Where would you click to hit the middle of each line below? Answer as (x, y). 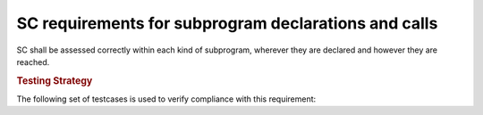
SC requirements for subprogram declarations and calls (227, 23)
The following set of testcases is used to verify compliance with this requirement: (166, 99)
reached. (33, 62)
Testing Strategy (55, 80)
